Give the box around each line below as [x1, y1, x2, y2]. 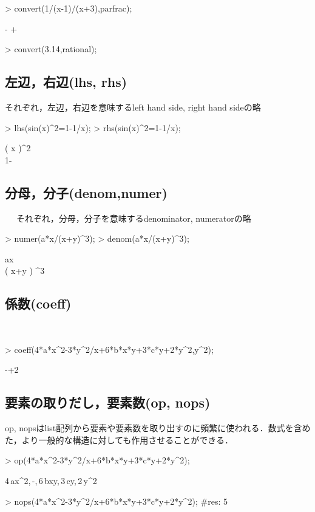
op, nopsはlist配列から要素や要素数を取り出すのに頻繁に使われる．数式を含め [5, 422, 311, 434]
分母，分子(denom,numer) [5, 183, 168, 202]
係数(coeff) [5, 294, 72, 313]
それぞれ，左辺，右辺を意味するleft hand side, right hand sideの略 [5, 100, 261, 113]
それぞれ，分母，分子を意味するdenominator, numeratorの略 [16, 211, 251, 224]
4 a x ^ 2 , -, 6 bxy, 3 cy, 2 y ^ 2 [5, 474, 97, 486]
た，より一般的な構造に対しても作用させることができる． [5, 433, 234, 446]
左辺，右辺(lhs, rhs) [5, 72, 127, 91]
